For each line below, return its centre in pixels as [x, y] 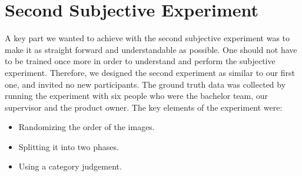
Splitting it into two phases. [69, 146]
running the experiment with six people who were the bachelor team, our [137, 96]
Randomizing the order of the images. [87, 127]
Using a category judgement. [70, 166]
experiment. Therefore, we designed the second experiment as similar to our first [150, 72]
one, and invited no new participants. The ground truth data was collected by [145, 84]
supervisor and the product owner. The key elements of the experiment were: [144, 107]
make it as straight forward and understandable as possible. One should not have [151, 49]
